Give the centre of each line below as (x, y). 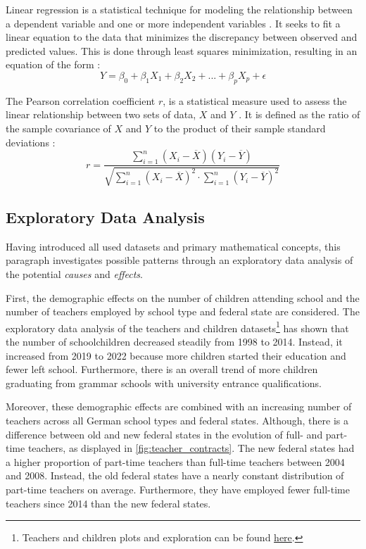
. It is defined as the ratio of (299, 114)
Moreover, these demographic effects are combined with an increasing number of (179, 406)
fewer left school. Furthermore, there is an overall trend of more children (162, 369)
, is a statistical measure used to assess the (255, 100)
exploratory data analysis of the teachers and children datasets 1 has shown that (177, 327)
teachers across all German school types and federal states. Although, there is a (177, 420)
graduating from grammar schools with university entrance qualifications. (164, 383)
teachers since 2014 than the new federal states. (108, 503)
